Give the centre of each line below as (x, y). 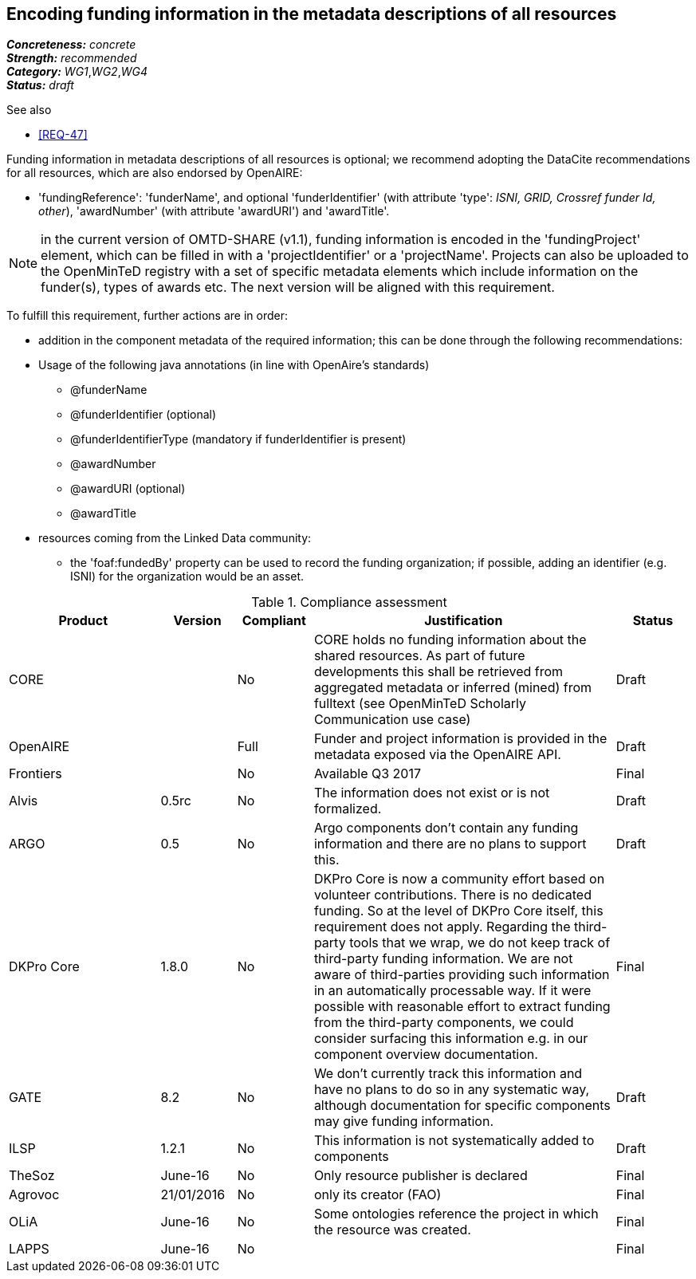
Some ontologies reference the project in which (456, 1214)
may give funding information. (404, 1122)
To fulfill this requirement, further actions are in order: (147, 316)
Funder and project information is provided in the (460, 739)
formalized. (348, 809)
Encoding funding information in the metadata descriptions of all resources (312, 14)
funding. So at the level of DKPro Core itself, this (458, 911)
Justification (464, 621)
